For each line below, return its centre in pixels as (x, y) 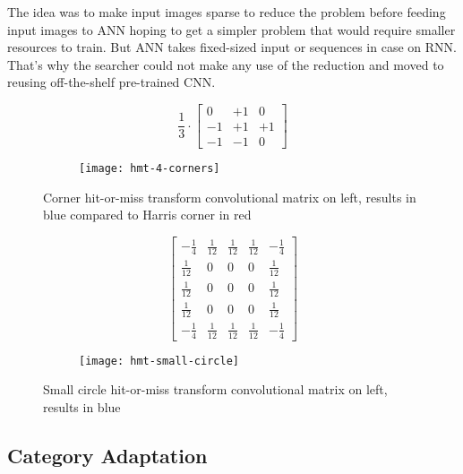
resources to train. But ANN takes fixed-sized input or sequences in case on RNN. (232, 47)
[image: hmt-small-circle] (159, 361)
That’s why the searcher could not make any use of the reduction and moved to (226, 64)
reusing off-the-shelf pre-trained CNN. (111, 82)
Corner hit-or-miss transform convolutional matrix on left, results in (230, 197)
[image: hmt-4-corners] (150, 169)
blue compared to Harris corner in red (147, 215)
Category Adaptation (107, 456)
